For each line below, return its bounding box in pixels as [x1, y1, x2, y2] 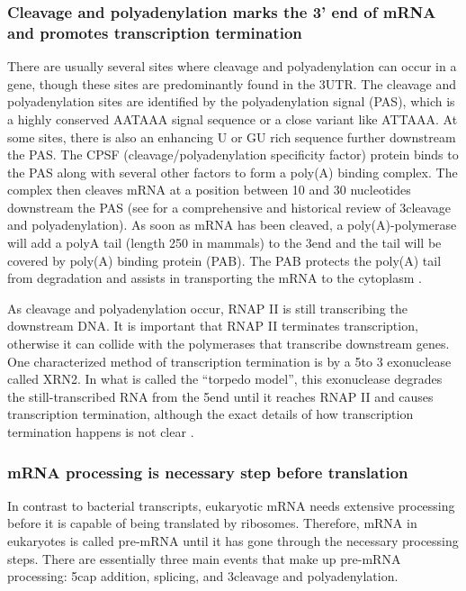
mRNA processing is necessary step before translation [7, 460, 408, 483]
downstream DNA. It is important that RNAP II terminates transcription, [7, 316, 418, 335]
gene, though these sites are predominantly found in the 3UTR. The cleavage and [7, 74, 457, 93]
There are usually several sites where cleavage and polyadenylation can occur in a [7, 57, 457, 76]
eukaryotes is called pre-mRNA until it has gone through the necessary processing [7, 532, 459, 550]
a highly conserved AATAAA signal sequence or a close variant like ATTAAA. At [7, 109, 458, 128]
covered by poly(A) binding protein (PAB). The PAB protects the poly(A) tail [7, 250, 442, 269]
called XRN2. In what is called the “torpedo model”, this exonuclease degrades [7, 369, 443, 388]
